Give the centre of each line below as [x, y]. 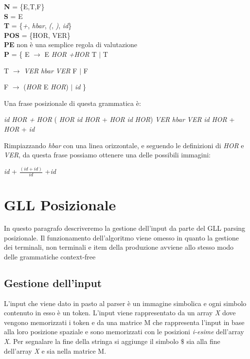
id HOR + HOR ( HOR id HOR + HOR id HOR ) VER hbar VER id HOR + [119, 119]
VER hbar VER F [51, 70]
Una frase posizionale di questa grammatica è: [72, 103]
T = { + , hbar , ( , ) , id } [38, 26]
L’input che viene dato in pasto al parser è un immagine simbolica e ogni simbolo [125, 303]
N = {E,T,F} [24, 6]
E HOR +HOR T [71, 54]
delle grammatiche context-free [50, 256]
